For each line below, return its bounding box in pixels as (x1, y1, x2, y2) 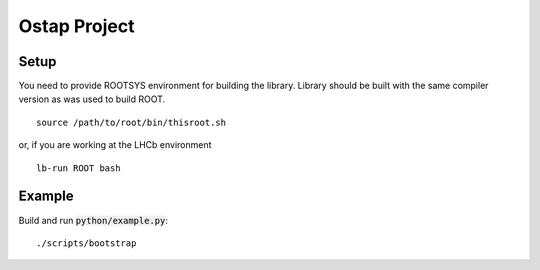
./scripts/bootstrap (36, 237, 137, 249)
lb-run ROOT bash (36, 162, 121, 174)
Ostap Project (18, 15, 135, 37)
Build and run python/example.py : (18, 214, 169, 226)
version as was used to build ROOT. (18, 93, 166, 105)
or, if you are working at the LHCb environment (18, 139, 212, 151)
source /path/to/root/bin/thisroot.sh (36, 116, 227, 128)
